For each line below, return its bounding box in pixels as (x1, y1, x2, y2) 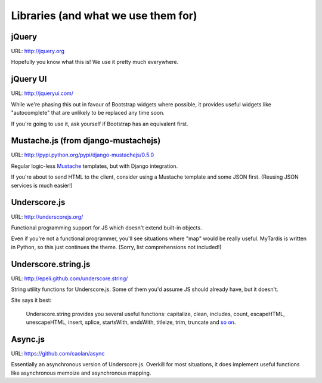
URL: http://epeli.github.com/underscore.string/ (11, 275, 128, 282)
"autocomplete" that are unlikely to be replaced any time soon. (11, 109, 165, 117)
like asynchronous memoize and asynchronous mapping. (11, 369, 151, 376)
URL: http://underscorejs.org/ (11, 213, 83, 220)
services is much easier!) (11, 182, 73, 189)
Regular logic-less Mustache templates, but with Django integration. (11, 162, 178, 170)
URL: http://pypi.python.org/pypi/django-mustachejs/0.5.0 (11, 151, 154, 158)
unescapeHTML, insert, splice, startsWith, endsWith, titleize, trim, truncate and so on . (26, 318, 236, 326)
